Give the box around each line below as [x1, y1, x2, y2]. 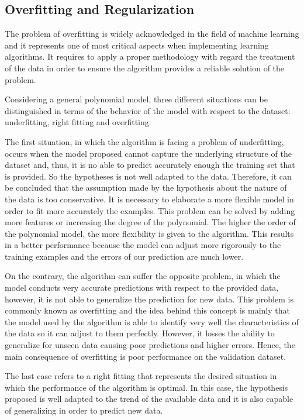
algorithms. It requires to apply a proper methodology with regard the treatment [5, 50, 295, 63]
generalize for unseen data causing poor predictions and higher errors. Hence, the [5, 339, 295, 351]
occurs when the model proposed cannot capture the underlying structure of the [5, 147, 292, 159]
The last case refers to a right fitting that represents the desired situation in [5, 370, 277, 382]
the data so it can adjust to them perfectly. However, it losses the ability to [5, 327, 275, 339]
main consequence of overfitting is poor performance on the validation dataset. [5, 350, 286, 362]
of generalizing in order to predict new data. [5, 404, 163, 416]
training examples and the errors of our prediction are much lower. [5, 250, 244, 262]
